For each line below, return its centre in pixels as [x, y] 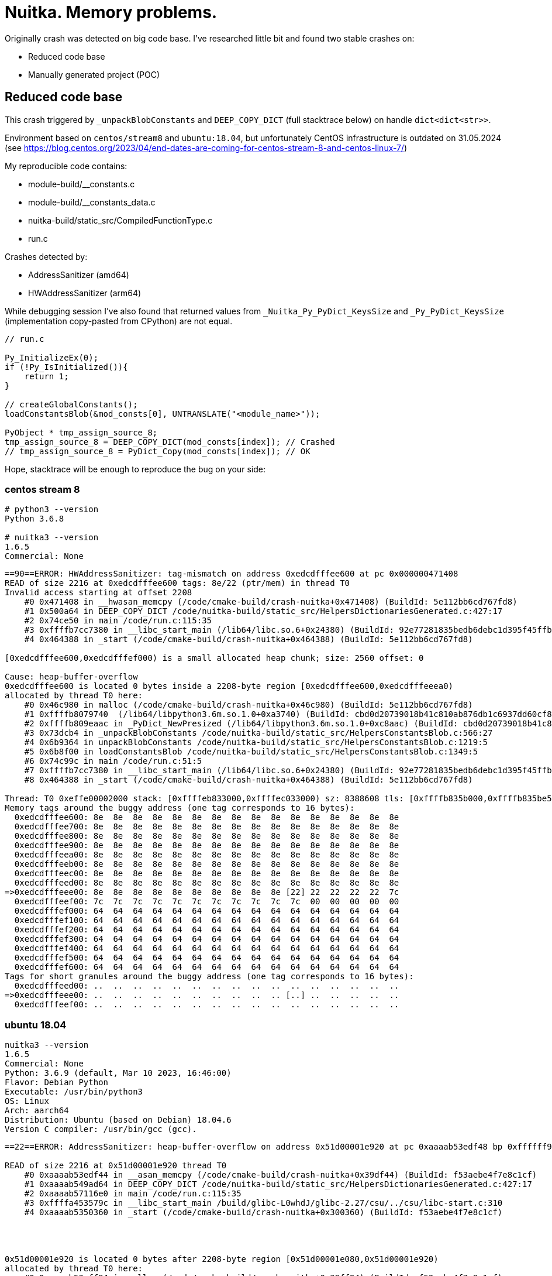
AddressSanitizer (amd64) [79, 275]
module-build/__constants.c [82, 184]
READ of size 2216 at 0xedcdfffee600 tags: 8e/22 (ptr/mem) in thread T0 [177, 583]
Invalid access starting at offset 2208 [99, 593]
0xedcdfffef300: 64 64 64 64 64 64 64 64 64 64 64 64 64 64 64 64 [207, 939]
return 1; [46, 376]
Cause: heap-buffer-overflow [71, 677]
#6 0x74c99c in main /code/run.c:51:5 [113, 761]
